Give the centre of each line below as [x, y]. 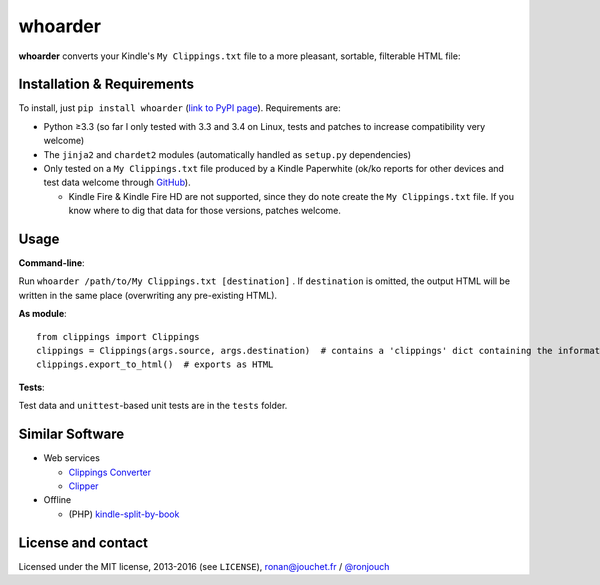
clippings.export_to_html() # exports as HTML [155, 364]
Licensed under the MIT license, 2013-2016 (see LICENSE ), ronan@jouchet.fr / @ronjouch [204, 566]
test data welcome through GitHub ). [117, 182]
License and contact [83, 542]
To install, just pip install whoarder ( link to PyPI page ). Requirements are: [179, 108]
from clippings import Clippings [118, 336]
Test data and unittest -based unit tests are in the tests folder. [153, 406]
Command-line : [51, 263]
